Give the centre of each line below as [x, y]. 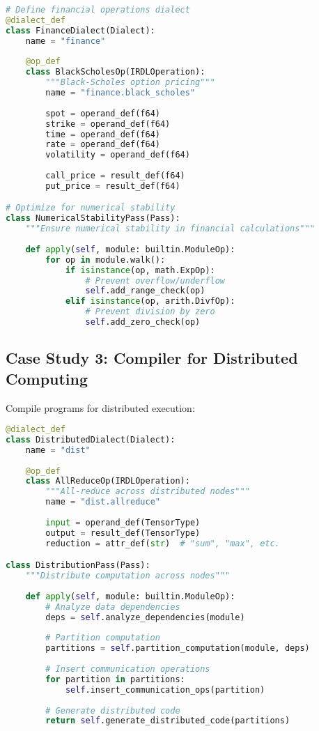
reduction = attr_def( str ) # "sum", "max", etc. [163, 543]
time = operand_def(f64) [103, 134]
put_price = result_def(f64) [113, 186]
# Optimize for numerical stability [91, 208]
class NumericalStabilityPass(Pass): [93, 218]
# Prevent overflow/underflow [155, 280]
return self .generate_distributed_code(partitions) [168, 721]
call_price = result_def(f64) [115, 176]
